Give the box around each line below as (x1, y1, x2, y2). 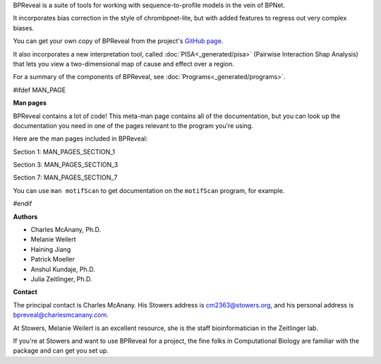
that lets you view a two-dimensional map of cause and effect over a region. (13, 59, 234, 68)
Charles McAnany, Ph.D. (30, 225, 102, 234)
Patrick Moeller (30, 255, 75, 264)
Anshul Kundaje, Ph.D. (30, 265, 95, 274)
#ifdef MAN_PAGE (13, 86, 66, 94)
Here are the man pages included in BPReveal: (13, 134, 148, 143)
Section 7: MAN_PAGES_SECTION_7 (13, 173, 118, 182)
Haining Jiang (30, 245, 71, 254)
